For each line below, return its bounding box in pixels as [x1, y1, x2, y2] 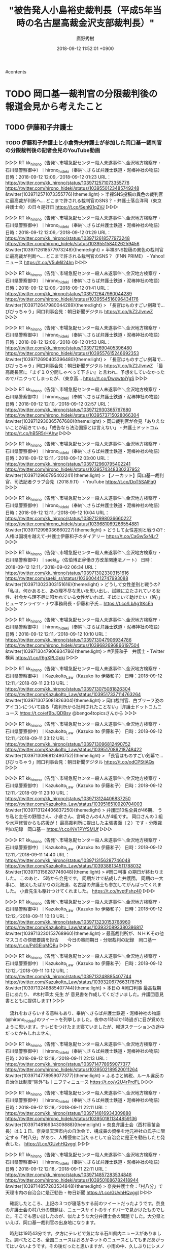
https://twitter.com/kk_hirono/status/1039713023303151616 [5, 570, 129, 576]
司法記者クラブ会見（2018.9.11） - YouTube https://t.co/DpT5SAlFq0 [14, 479, 156, 485]
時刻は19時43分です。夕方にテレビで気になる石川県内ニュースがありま [9, 1230, 157, 1237]
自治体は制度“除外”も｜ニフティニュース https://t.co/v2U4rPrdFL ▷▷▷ [5, 1079, 154, 1085]
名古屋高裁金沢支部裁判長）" [33, 17, 155, 29]
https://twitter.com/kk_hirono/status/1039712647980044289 [5, 290, 132, 296]
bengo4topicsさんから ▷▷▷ [76, 710, 137, 716]
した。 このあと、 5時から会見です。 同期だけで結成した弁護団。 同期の [5, 875, 155, 881]
